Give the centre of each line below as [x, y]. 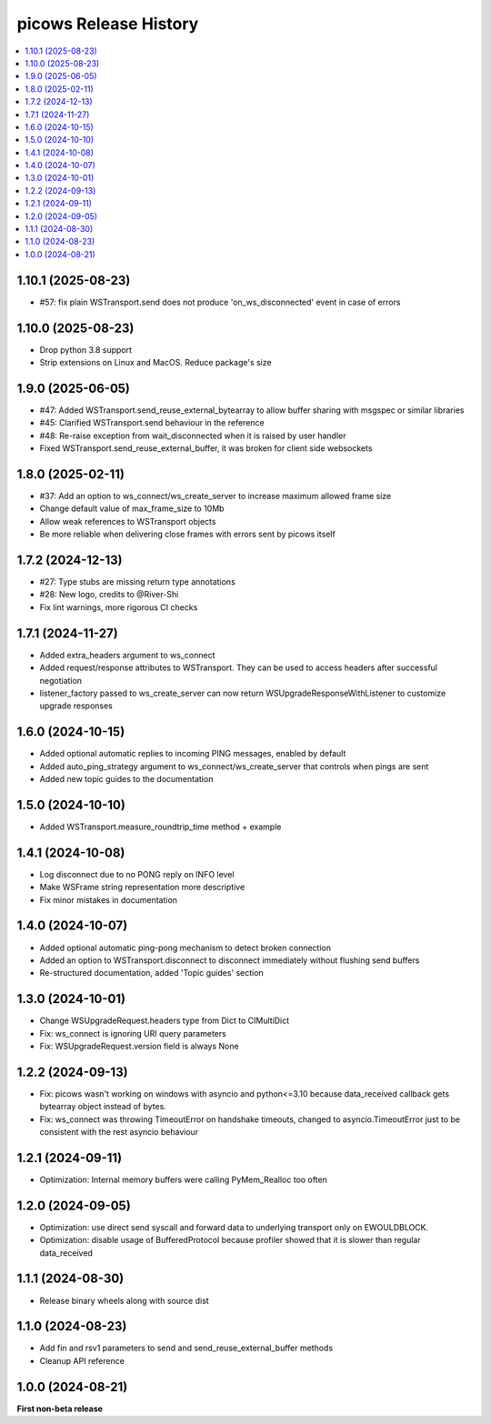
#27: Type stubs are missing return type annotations [137, 582]
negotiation [60, 680]
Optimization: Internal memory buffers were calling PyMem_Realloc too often [183, 1179]
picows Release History [108, 24]
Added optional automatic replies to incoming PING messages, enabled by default [193, 754]
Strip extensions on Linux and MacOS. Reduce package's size [155, 362]
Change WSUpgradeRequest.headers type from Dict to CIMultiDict [165, 1021]
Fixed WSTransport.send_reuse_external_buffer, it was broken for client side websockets [206, 448]
